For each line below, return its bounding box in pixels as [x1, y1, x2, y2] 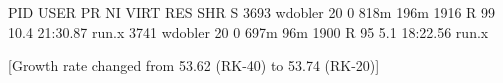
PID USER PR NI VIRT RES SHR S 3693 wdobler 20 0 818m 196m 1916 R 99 [8, 2, 496, 22]
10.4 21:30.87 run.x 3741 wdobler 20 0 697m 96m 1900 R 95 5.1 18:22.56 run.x [8, 21, 489, 42]
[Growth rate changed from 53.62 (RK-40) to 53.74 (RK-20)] [8, 55, 380, 76]
